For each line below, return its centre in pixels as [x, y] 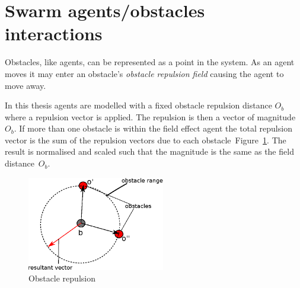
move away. [25, 85]
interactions [54, 33]
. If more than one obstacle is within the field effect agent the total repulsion [153, 128]
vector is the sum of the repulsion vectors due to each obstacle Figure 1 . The [146, 140]
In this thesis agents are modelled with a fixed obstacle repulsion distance [138, 105]
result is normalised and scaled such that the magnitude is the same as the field [149, 151]
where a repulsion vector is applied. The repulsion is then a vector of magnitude [150, 116]
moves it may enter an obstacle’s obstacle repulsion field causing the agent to [144, 73]
